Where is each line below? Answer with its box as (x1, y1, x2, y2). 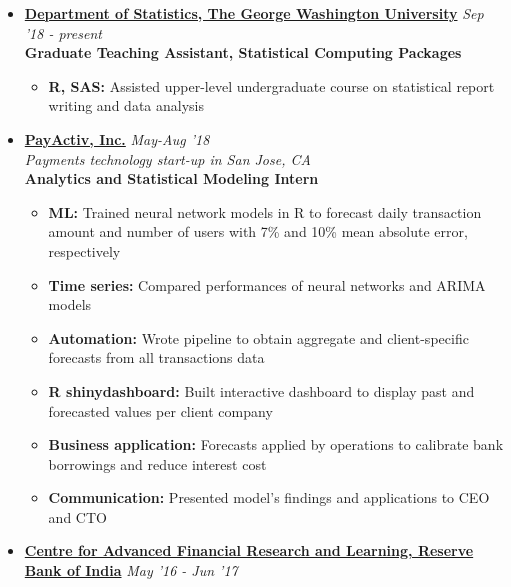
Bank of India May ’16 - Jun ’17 (24, 560, 238, 581)
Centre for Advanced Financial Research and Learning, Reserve (24, 540, 474, 561)
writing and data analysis (48, 95, 204, 116)
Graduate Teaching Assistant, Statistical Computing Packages (24, 42, 462, 63)
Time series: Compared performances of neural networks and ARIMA (48, 274, 486, 295)
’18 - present (24, 22, 102, 43)
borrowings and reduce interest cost (48, 453, 267, 474)
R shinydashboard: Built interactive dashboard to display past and (48, 380, 475, 401)
